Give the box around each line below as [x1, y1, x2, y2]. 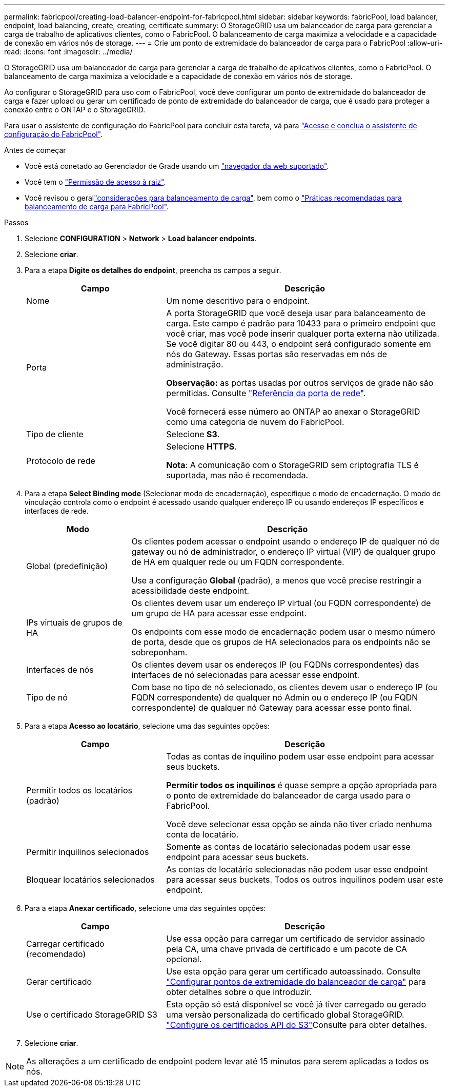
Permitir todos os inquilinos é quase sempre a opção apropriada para [166, 780, 437, 790]
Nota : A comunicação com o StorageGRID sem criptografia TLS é [166, 460, 419, 470]
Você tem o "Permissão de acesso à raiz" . [25, 178, 166, 186]
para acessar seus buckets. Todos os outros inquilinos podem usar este [166, 874, 443, 885]
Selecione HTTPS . [166, 441, 237, 452]
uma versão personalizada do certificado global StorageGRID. [166, 1009, 404, 1020]
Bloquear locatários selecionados [26, 874, 155, 885]
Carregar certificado [26, 939, 105, 949]
